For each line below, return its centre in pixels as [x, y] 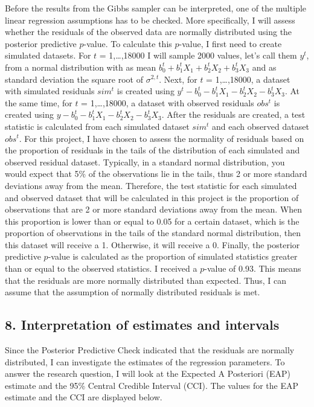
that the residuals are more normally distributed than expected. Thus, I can [146, 280]
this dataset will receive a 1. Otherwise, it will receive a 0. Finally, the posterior [152, 244]
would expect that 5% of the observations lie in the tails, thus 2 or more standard [156, 174]
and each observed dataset [261, 126]
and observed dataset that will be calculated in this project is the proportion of [152, 197]
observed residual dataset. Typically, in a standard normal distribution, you [145, 162]
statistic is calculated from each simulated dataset [97, 126]
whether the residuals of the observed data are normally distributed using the [149, 32]
